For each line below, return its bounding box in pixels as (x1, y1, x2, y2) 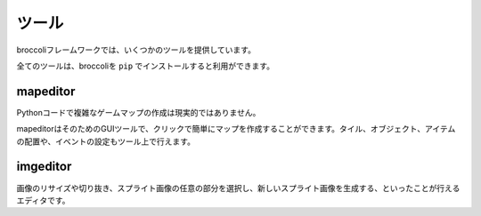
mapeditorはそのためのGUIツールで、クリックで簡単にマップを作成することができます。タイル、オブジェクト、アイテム (16, 124, 456, 134)
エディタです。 (16, 195, 70, 205)
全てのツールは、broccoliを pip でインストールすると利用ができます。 (16, 60, 275, 71)
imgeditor (16, 159, 72, 174)
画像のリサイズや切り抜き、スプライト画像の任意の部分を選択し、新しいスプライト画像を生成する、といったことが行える (16, 182, 461, 193)
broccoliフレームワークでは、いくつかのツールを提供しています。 (16, 44, 256, 55)
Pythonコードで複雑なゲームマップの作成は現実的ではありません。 (16, 107, 261, 117)
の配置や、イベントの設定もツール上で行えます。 (16, 136, 196, 147)
